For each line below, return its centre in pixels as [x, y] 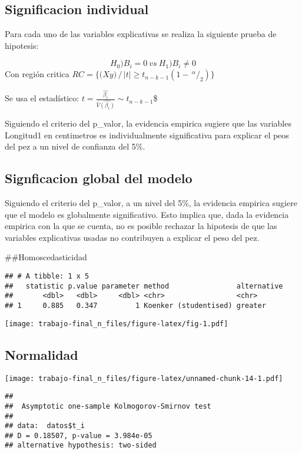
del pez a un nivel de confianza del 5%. [75, 146]
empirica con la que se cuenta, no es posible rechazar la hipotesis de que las [141, 226]
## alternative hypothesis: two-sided [81, 445]
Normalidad [42, 354]
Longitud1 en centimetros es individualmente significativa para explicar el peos [147, 135]
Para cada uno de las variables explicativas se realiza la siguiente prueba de [141, 34]
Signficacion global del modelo [99, 178]
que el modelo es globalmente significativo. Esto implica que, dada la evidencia [147, 214]
